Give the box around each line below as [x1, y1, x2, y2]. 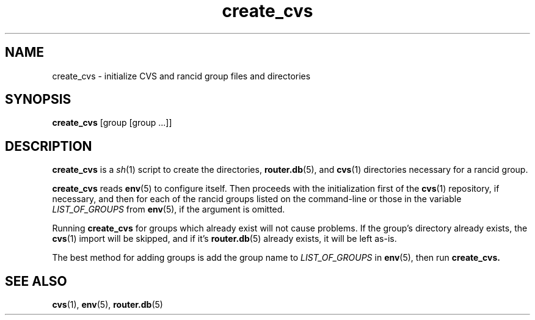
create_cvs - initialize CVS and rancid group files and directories [52, 70, 311, 81]
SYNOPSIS [5, 92, 71, 107]
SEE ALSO [5, 273, 67, 289]
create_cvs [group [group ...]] [52, 117, 172, 128]
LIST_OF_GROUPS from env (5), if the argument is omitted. [52, 204, 285, 215]
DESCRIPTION [5, 138, 92, 154]
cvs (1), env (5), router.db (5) [52, 299, 163, 310]
